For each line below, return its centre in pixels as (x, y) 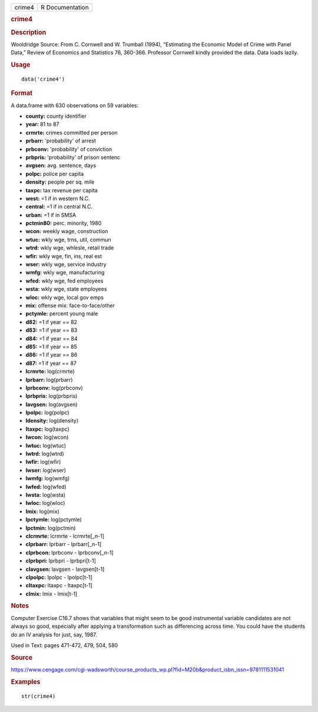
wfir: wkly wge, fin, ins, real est (64, 256)
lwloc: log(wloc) (45, 503)
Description (29, 32)
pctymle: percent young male (62, 314)
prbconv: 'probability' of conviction (69, 149)
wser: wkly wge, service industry (66, 264)
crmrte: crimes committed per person (72, 132)
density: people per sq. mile (60, 182)
